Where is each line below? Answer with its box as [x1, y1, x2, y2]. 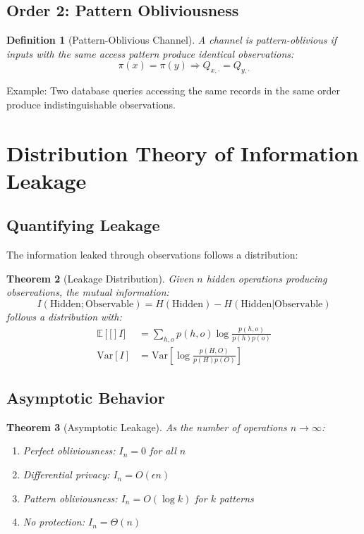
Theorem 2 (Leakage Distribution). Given [6, 271, 194, 285]
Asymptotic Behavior [6, 387, 165, 409]
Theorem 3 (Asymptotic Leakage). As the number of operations [6, 419, 287, 434]
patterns [219, 490, 254, 505]
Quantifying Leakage [6, 214, 160, 236]
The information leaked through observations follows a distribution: [6, 247, 298, 262]
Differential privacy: [23, 467, 110, 482]
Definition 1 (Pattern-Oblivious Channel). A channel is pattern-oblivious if [6, 32, 337, 47]
